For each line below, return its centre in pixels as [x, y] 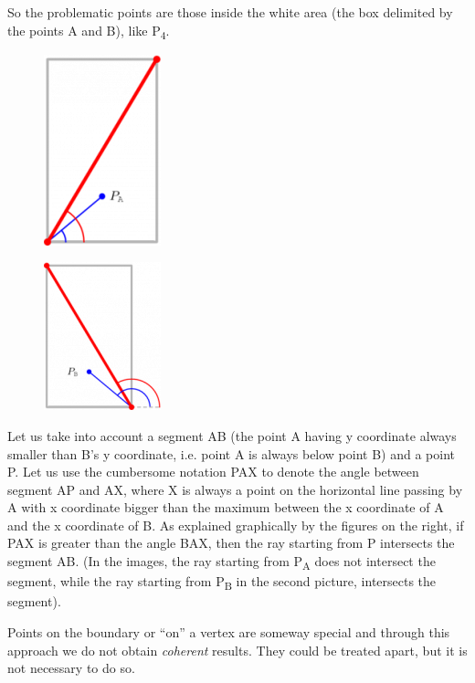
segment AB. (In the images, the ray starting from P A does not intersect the [222, 562]
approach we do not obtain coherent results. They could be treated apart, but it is [237, 650]
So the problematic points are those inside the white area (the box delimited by [230, 12]
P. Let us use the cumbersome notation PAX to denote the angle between [213, 472]
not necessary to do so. [71, 668]
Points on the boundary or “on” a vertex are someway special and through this [229, 631]
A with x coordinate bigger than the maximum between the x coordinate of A [226, 507]
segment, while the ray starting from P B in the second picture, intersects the [222, 582]
